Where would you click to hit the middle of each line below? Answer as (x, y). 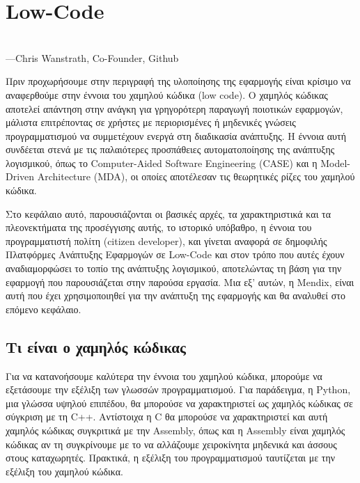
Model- (335, 163)
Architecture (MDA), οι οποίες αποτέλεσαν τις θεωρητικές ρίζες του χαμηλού (196, 176)
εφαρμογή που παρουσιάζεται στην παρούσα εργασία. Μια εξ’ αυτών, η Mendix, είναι (180, 282)
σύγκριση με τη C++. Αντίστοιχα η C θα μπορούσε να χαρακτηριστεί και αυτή (167, 417)
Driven (20, 176)
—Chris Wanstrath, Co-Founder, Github (92, 57)
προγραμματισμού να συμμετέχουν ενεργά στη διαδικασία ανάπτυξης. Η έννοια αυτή (176, 135)
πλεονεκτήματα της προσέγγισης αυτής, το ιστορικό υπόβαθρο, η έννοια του (159, 227)
